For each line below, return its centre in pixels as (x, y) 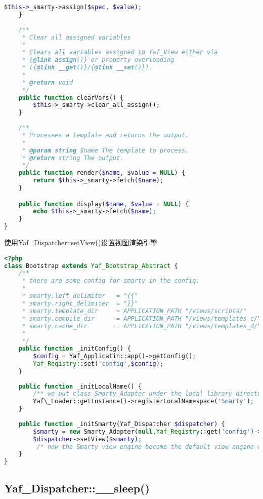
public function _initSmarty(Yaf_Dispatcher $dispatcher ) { (122, 424)
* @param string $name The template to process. (105, 150)
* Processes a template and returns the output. (105, 135)
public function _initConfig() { (75, 349)
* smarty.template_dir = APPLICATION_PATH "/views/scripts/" (134, 311)
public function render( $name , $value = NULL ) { (102, 173)
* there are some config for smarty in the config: (111, 281)
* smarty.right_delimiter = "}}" (80, 303)
